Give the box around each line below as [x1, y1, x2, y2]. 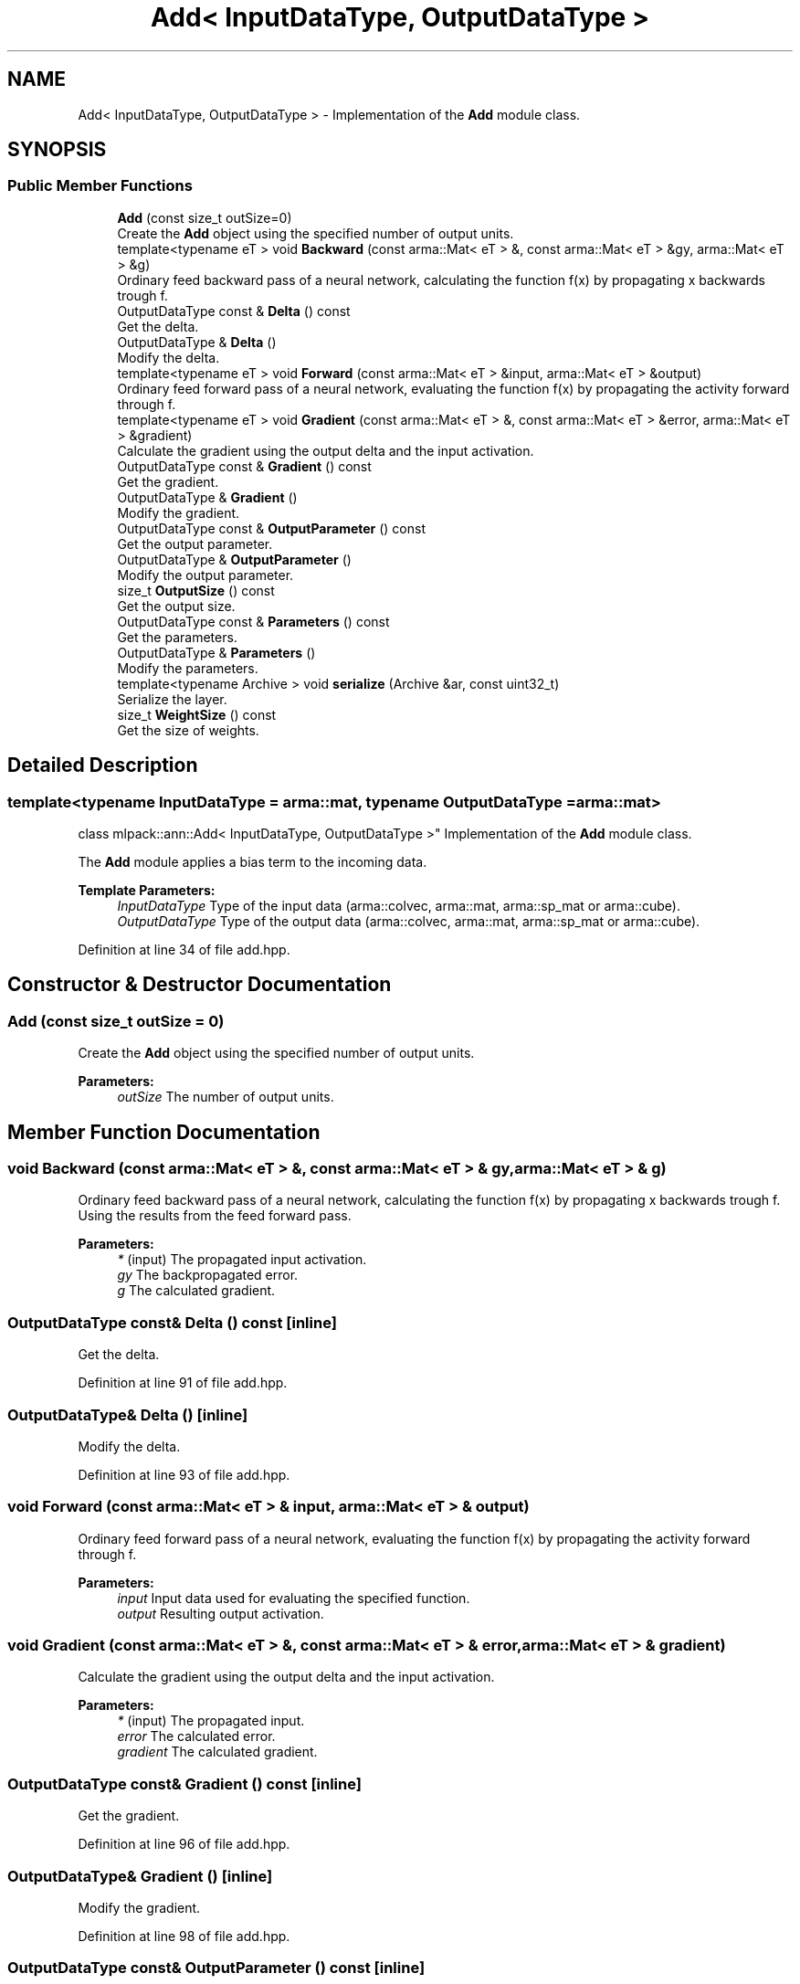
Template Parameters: [78, 882, 216, 899]
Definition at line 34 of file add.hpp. [78, 942, 290, 958]
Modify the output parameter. [117, 566, 294, 583]
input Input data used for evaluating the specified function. [117, 1589, 470, 1606]
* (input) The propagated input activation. [117, 1251, 367, 1268]
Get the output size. [117, 597, 236, 614]
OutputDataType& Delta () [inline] [7, 1405, 248, 1424]
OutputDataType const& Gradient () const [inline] [7, 1774, 362, 1793]
